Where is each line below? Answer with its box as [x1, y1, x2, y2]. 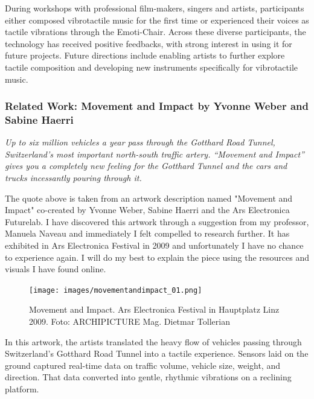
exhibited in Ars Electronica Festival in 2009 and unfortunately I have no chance [5, 239, 304, 252]
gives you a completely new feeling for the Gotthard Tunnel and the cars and [5, 159, 287, 172]
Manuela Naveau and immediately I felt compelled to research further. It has [5, 227, 290, 240]
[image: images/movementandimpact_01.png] [29, 286, 202, 295]
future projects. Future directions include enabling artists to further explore [5, 49, 285, 62]
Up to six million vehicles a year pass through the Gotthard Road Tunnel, [5, 136, 275, 148]
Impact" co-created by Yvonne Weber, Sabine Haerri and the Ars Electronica [5, 203, 290, 216]
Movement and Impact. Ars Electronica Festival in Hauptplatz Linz [29, 303, 280, 316]
